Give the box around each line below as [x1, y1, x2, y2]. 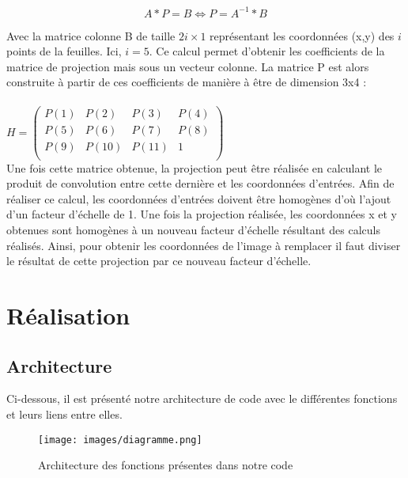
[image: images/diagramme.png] [38, 434, 202, 446]
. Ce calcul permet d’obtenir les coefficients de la [149, 43, 385, 59]
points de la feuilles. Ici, [6, 43, 122, 59]
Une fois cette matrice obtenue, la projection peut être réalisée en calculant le [6, 159, 383, 176]
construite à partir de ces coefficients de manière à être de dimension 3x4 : [6, 74, 367, 90]
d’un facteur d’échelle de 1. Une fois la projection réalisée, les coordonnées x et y [6, 206, 397, 222]
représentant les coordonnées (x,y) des [210, 27, 395, 44]
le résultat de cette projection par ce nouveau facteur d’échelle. [6, 252, 312, 269]
